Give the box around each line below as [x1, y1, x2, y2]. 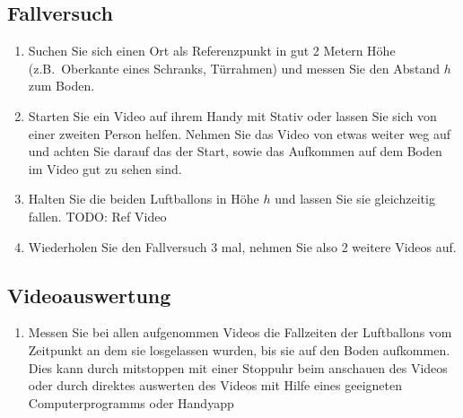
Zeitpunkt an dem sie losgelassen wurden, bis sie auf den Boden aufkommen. [28, 340, 450, 359]
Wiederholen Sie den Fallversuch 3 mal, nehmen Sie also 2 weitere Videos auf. [28, 237, 457, 256]
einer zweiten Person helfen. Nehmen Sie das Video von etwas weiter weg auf [28, 124, 451, 143]
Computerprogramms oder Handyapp [28, 393, 234, 412]
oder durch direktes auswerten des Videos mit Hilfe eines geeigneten [28, 376, 403, 395]
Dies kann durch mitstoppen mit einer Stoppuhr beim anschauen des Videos [28, 358, 448, 377]
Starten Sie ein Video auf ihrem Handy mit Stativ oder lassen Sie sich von [28, 106, 437, 125]
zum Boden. [28, 76, 95, 95]
